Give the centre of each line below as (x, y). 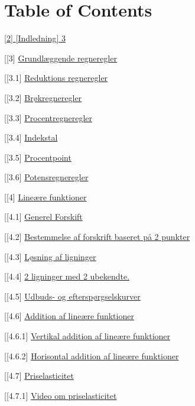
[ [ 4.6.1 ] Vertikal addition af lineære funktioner (87, 336)
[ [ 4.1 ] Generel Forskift (43, 217)
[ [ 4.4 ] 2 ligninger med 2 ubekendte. (67, 276)
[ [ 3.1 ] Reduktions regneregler (56, 78)
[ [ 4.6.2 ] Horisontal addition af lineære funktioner (92, 355)
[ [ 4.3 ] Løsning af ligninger (50, 256)
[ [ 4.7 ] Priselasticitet (39, 376)
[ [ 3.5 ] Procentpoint (38, 157)
